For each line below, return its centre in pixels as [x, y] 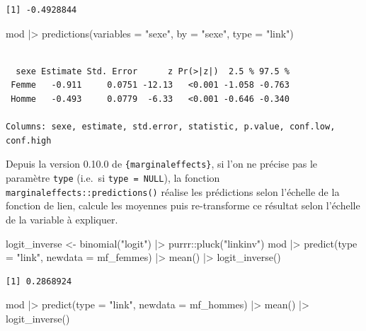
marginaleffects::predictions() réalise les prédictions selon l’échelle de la [173, 191]
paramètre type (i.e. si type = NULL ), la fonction [113, 178]
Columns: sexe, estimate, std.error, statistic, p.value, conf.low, [171, 127]
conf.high [29, 140]
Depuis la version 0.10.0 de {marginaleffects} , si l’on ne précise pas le [162, 164]
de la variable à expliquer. [62, 219]
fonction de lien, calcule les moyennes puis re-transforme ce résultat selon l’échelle [183, 205]
